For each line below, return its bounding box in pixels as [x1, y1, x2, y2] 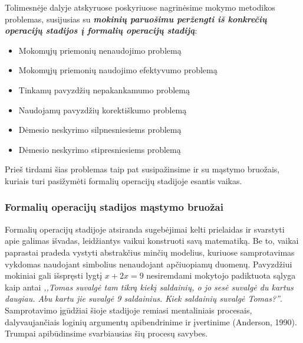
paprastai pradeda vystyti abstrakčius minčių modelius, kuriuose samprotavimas [5, 246, 295, 258]
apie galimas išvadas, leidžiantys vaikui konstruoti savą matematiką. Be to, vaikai [5, 234, 299, 247]
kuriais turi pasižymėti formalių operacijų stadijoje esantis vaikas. [5, 174, 242, 187]
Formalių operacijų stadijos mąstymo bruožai [5, 200, 223, 214]
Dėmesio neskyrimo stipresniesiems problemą [18, 143, 181, 155]
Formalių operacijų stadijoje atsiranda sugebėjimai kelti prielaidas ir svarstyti [5, 223, 285, 235]
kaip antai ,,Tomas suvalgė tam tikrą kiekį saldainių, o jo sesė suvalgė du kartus [5, 280, 294, 293]
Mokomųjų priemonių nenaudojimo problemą [18, 44, 182, 56]
